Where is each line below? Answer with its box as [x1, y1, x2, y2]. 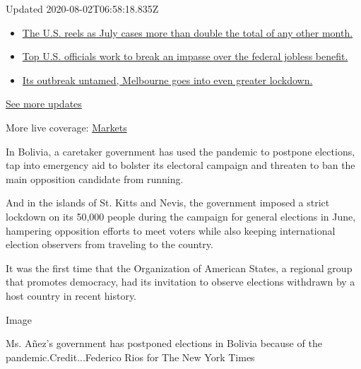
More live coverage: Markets [6, 119, 127, 134]
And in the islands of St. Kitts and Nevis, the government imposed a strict [6, 195, 330, 210]
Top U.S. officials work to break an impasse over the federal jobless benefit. [22, 49, 348, 64]
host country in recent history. [6, 288, 137, 303]
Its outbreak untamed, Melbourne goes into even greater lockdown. [22, 72, 313, 87]
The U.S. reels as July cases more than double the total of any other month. [22, 25, 353, 40]
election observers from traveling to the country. [6, 237, 213, 252]
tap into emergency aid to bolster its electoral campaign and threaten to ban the [6, 158, 355, 172]
